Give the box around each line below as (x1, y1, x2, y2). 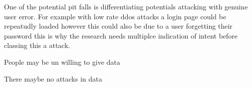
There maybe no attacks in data (4, 73, 102, 84)
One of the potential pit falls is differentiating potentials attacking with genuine (4, 1, 248, 11)
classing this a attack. (4, 40, 70, 50)
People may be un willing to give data (4, 56, 120, 67)
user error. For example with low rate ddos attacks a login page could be (4, 11, 227, 21)
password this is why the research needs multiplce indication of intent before (4, 30, 238, 41)
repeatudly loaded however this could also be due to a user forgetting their (4, 21, 233, 31)
